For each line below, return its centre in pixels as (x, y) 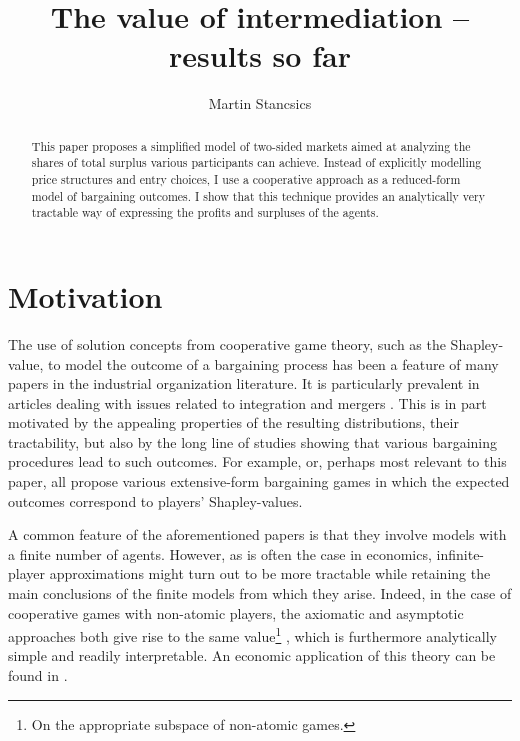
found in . (38, 675)
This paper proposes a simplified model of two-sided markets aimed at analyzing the (251, 145)
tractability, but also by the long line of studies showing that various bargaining (253, 441)
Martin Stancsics (260, 103)
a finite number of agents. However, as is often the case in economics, (220, 553)
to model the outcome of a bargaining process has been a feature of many (273, 363)
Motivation (85, 295)
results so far (260, 55)
